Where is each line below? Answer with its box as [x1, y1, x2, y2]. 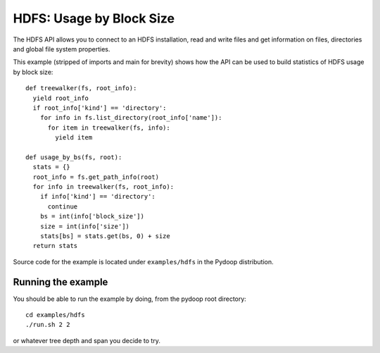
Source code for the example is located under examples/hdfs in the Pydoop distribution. [13, 257, 274, 266]
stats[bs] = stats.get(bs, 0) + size [39, 232, 170, 240]
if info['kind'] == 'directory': [39, 192, 156, 201]
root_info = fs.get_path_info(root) [32, 173, 160, 181]
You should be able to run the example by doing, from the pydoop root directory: [13, 295, 246, 303]
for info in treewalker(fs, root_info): [32, 183, 175, 191]
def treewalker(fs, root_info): [25, 85, 137, 92]
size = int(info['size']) [39, 222, 130, 230]
